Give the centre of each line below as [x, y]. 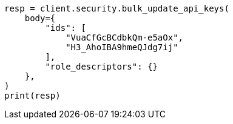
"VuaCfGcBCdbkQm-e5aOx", [125, 38]
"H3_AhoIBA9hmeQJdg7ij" [122, 47]
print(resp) [32, 96]
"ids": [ [66, 28]
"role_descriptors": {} [101, 67]
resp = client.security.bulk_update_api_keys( [117, 8]
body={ [40, 18]
